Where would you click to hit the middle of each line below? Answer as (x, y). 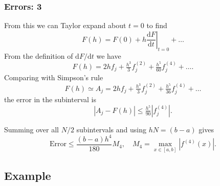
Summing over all (31, 129)
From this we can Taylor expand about (65, 25)
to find (157, 25)
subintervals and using (111, 129)
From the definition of (39, 55)
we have (109, 55)
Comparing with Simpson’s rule (54, 77)
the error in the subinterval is (50, 99)
